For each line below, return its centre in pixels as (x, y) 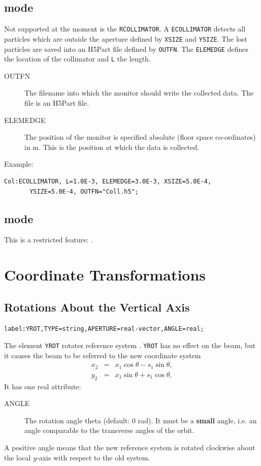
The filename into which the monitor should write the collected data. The (139, 93)
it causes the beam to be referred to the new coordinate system (103, 355)
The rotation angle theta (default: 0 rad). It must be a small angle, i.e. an (141, 420)
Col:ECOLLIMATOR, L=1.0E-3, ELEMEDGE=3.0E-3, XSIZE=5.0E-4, (108, 181)
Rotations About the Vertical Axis (97, 307)
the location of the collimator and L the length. (77, 59)
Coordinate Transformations (105, 275)
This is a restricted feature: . (48, 240)
